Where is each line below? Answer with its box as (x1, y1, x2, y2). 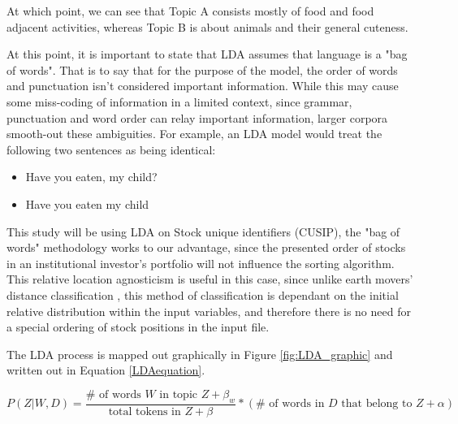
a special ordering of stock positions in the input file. (6, 318, 270, 335)
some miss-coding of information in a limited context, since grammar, (6, 93, 352, 110)
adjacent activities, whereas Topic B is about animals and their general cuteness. (6, 18, 408, 35)
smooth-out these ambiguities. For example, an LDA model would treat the (6, 125, 382, 142)
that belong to (341, 398, 413, 410)
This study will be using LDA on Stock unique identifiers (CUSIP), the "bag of (6, 223, 400, 240)
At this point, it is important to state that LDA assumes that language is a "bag (6, 45, 408, 63)
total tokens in (108, 405, 181, 418)
